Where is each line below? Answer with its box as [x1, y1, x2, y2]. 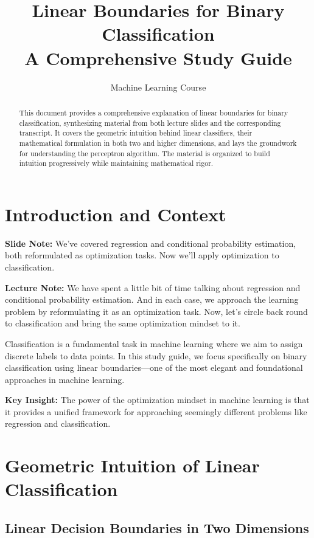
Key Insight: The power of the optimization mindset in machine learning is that [5, 393, 310, 406]
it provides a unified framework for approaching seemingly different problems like [5, 405, 307, 418]
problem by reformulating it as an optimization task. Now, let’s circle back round [5, 305, 308, 317]
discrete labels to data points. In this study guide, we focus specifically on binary [5, 349, 307, 362]
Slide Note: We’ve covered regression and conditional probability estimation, [5, 236, 296, 249]
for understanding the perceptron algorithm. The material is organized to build [19, 148, 270, 158]
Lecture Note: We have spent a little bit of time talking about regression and [5, 281, 301, 294]
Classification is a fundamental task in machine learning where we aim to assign [5, 337, 303, 350]
